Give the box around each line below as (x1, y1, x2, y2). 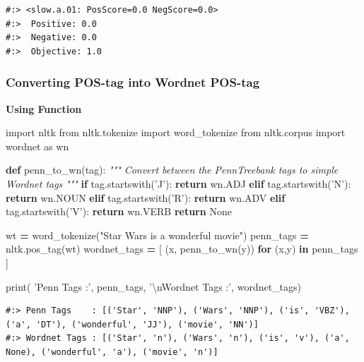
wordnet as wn (6, 138, 69, 153)
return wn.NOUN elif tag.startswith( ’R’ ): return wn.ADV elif (6, 190, 286, 205)
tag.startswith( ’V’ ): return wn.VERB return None (6, 204, 232, 219)
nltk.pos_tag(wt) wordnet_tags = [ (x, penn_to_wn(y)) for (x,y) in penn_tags (6, 241, 358, 256)
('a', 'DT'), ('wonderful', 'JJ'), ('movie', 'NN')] (6, 319, 259, 330)
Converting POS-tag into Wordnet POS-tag (6, 73, 260, 91)
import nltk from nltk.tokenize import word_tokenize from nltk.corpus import (6, 125, 346, 140)
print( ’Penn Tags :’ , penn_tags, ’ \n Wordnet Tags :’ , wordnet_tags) (6, 279, 302, 294)
